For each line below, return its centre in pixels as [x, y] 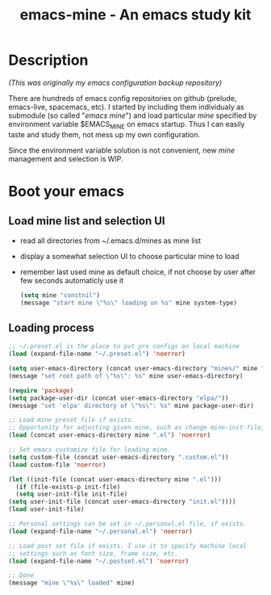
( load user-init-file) [46, 509]
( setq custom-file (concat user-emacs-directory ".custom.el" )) [119, 457]
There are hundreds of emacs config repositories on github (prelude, [123, 98]
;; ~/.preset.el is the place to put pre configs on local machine [124, 346]
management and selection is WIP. [66, 158]
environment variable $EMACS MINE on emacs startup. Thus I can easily [127, 125]
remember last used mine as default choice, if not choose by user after [138, 271]
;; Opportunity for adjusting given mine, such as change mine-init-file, [137, 428]
